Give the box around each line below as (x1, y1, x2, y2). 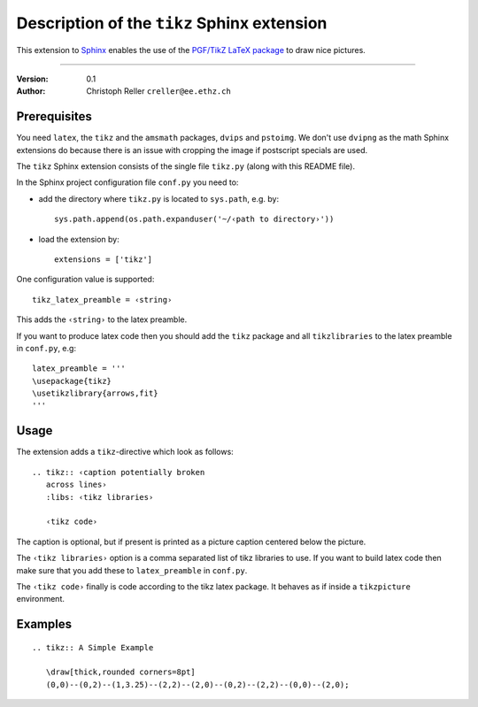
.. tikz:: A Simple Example (32, 642, 154, 652)
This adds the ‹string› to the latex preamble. (16, 314, 188, 325)
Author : (16, 86, 46, 96)
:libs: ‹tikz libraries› (45, 492, 154, 502)
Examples (16, 617, 73, 632)
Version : (16, 73, 49, 84)
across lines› (45, 480, 107, 490)
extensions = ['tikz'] (54, 254, 153, 265)
